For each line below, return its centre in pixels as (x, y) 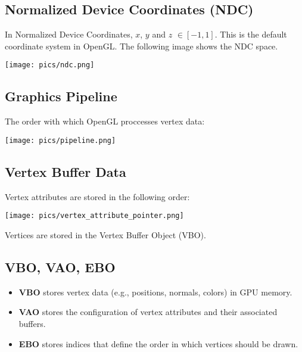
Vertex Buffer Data (66, 171)
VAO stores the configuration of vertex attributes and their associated (148, 312)
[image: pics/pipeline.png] (60, 140)
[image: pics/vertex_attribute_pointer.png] (94, 216)
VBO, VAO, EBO (60, 267)
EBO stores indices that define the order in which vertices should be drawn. (158, 343)
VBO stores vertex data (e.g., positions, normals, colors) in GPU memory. (155, 292)
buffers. (32, 323)
